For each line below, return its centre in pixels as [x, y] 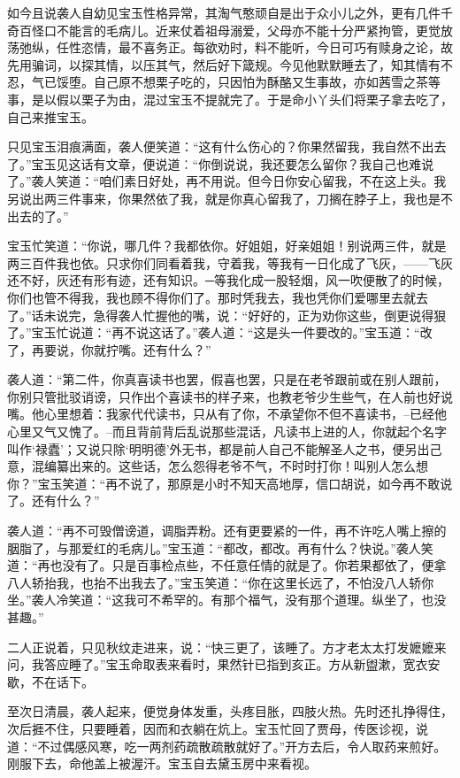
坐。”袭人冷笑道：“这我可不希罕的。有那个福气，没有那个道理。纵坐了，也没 [227, 600]
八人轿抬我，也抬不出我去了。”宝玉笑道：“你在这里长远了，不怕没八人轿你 [221, 582]
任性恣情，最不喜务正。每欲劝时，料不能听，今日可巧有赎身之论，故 [254, 47]
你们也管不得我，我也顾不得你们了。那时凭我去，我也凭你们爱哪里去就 [211, 297]
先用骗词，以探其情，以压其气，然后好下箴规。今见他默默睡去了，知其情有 [224, 64]
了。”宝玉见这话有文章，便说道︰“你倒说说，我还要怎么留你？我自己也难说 [221, 163]
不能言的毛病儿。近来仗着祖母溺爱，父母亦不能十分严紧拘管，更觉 [248, 30]
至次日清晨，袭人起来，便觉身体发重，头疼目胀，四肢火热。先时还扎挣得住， [230, 711]
